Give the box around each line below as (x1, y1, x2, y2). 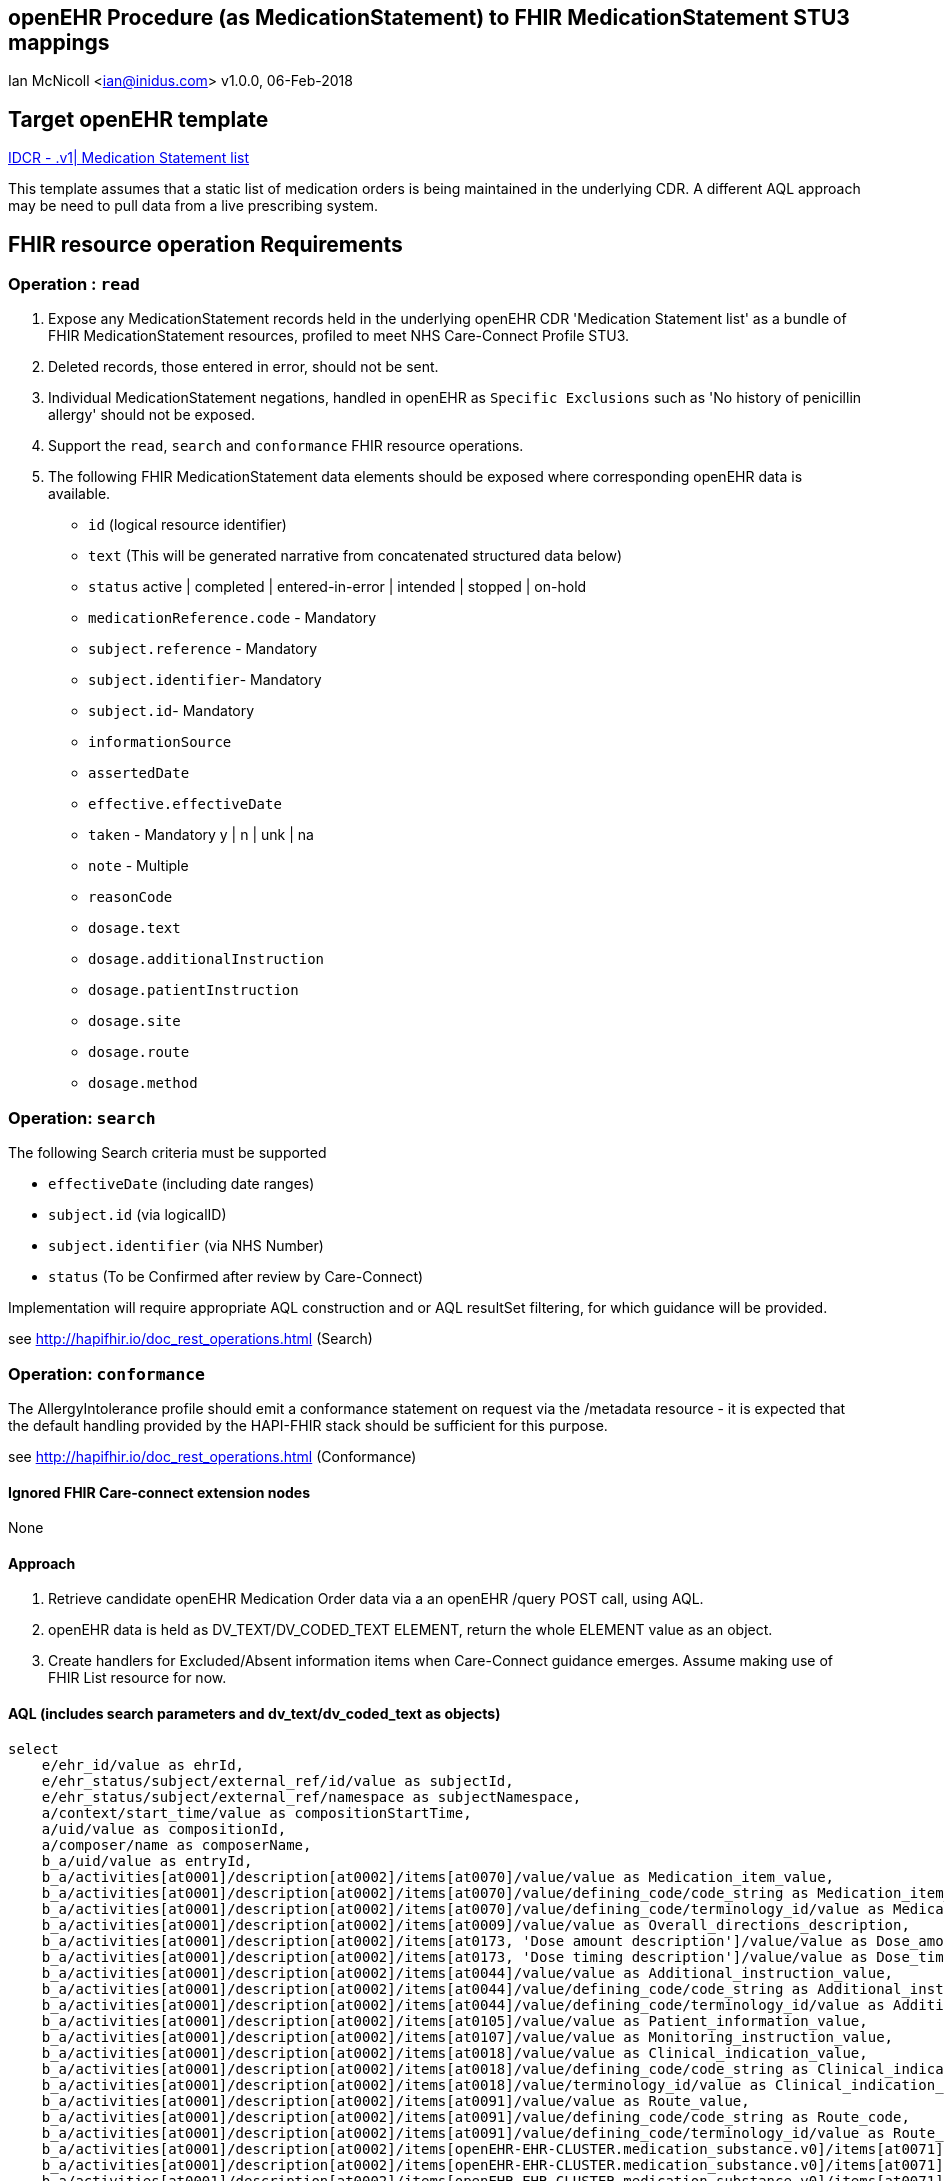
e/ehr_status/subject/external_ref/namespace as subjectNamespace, (41, 1788, 582, 1805)
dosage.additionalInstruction (88, 951, 325, 968)
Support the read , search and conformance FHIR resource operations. (48, 437, 524, 455)
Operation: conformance (8, 1363, 205, 1384)
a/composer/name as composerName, (41, 1836, 312, 1853)
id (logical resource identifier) (88, 516, 287, 534)
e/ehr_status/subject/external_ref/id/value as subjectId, (41, 1772, 514, 1789)
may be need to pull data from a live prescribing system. (8, 197, 379, 215)
